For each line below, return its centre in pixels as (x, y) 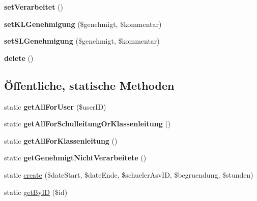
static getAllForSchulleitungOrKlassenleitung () (88, 124)
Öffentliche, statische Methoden (89, 85)
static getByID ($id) (36, 192)
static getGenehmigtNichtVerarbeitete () (75, 158)
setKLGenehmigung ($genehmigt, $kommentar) (83, 24)
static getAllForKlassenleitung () (61, 140)
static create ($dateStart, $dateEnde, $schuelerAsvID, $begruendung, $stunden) (129, 174)
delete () (19, 58)
